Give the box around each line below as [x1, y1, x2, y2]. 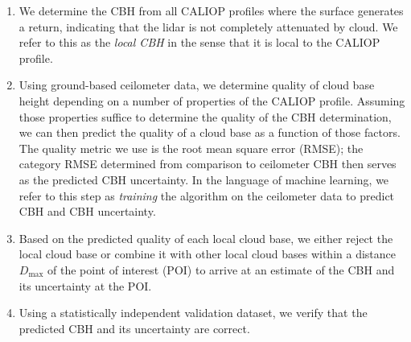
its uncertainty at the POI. [18, 277, 152, 294]
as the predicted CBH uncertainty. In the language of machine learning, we [18, 171, 389, 187]
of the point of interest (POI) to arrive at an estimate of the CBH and [47, 261, 395, 278]
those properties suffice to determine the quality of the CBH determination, [18, 108, 392, 125]
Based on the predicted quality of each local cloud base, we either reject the [18, 229, 393, 246]
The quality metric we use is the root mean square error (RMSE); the [18, 139, 364, 156]
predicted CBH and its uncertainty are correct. [18, 319, 250, 336]
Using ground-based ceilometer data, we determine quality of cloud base [18, 76, 375, 93]
